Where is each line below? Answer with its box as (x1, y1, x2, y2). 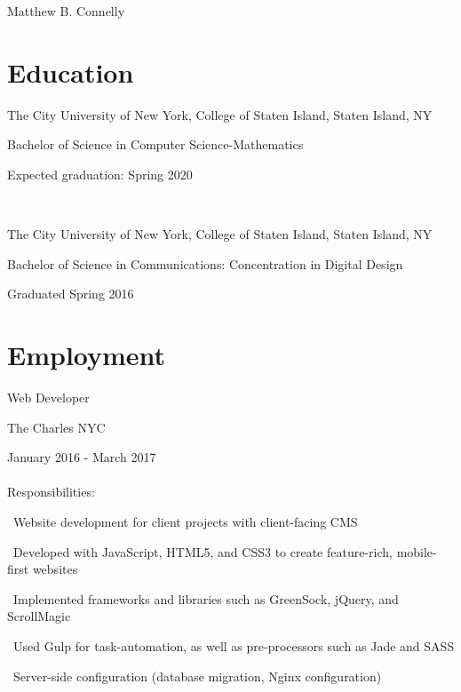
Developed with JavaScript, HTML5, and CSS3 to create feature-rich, (12, 542, 393, 561)
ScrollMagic (7, 607, 71, 625)
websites (32, 560, 78, 578)
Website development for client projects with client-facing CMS (12, 512, 358, 530)
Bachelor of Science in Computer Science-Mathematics (7, 135, 304, 154)
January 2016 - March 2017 (7, 448, 156, 466)
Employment (7, 337, 166, 373)
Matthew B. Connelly (7, 2, 125, 20)
